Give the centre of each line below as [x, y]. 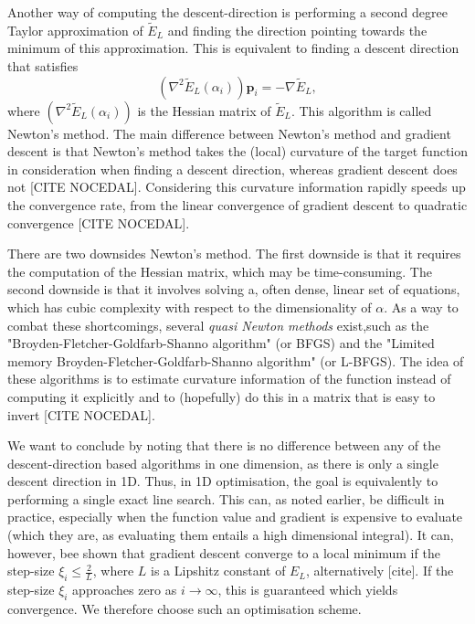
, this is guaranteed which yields [308, 590]
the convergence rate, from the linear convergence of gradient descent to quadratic [237, 204]
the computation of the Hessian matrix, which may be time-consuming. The [220, 271]
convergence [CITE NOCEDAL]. [99, 222]
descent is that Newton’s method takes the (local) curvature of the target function [238, 151]
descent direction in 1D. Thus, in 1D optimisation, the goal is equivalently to [223, 481]
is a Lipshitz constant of [218, 571]
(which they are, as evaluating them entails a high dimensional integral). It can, [231, 535]
